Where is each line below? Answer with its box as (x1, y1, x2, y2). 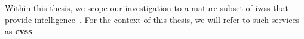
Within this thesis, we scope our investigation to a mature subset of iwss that (5, 2, 288, 14)
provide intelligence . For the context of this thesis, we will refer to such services (5, 13, 300, 25)
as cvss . (5, 25, 35, 37)
